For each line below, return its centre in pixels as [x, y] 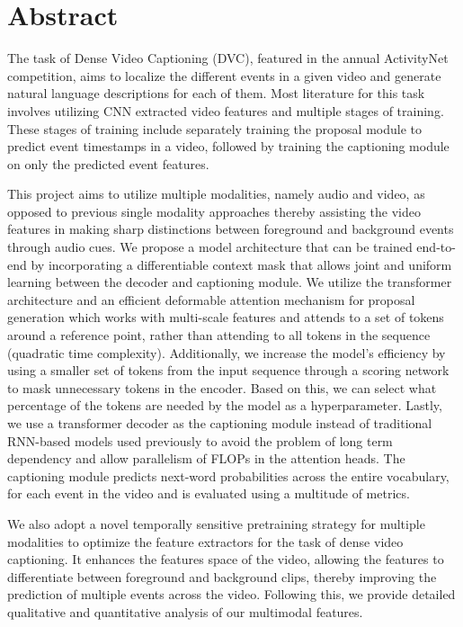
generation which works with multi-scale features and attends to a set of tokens [226, 317]
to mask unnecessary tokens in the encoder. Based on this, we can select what [222, 387]
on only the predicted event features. [108, 163]
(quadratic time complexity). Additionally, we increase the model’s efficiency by [227, 352]
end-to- [436, 247]
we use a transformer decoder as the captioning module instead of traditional [220, 423]
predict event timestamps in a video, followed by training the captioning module [228, 146]
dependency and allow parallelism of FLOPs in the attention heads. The [206, 458]
